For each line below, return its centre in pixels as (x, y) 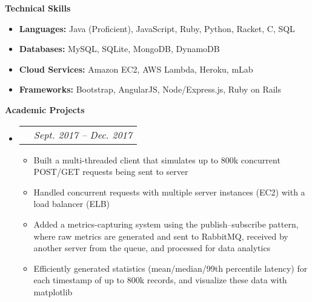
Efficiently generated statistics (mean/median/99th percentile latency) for (171, 268)
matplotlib (53, 291)
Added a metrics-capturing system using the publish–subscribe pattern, (166, 224)
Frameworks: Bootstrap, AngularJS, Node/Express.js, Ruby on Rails (150, 89)
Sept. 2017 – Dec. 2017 (83, 134)
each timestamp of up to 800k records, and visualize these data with (160, 280)
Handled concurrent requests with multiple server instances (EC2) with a (169, 192)
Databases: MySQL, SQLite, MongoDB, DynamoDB (119, 49)
